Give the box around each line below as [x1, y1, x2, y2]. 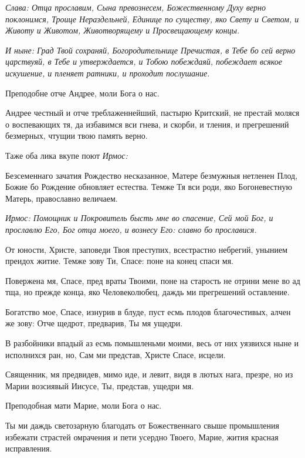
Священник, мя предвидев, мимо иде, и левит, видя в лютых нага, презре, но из [5, 368, 293, 380]
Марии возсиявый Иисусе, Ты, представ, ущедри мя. [5, 379, 194, 392]
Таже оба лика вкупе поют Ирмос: [5, 149, 128, 161]
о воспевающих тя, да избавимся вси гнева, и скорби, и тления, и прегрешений [5, 118, 289, 130]
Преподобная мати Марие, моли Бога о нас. [5, 399, 162, 412]
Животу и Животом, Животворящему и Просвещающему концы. [5, 24, 240, 36]
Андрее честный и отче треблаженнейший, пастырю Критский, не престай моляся [5, 106, 300, 119]
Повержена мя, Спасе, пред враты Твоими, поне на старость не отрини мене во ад [5, 274, 300, 286]
